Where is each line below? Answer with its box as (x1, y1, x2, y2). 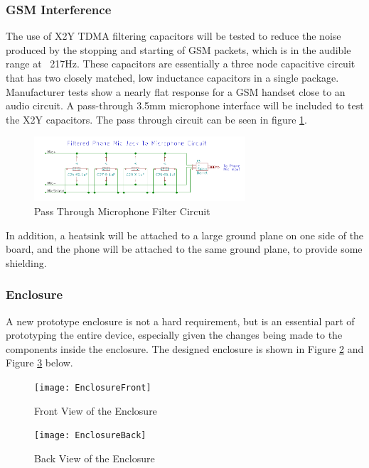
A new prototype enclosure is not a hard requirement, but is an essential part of (6, 313, 355, 328)
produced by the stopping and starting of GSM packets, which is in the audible (6, 42, 351, 57)
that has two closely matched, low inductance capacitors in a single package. (6, 70, 339, 85)
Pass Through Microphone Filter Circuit (34, 204, 210, 219)
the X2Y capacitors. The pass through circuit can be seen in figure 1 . (6, 111, 307, 126)
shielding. (6, 255, 47, 270)
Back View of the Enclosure (34, 450, 155, 465)
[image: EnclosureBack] (34, 430, 146, 441)
